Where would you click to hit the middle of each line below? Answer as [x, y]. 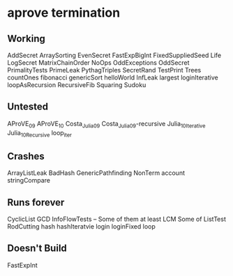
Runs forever [36, 202]
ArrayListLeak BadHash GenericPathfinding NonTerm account [96, 173]
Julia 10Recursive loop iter [39, 133]
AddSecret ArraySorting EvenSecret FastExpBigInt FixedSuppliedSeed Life [114, 55]
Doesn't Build [37, 248]
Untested [28, 107]
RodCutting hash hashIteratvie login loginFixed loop [81, 227]
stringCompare [29, 181]
